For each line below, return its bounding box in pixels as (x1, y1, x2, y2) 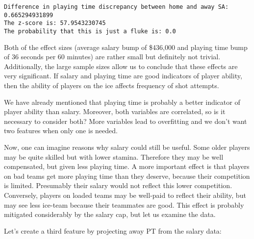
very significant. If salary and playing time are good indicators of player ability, (4, 71, 242, 81)
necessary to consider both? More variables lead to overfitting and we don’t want (4, 116, 247, 126)
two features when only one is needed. (4, 125, 118, 136)
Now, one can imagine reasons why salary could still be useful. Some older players (4, 142, 250, 152)
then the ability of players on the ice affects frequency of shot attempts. (4, 80, 219, 90)
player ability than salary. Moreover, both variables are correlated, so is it (4, 106, 226, 117)
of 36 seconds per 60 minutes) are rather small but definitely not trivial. (4, 51, 221, 62)
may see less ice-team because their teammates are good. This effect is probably (4, 199, 244, 210)
